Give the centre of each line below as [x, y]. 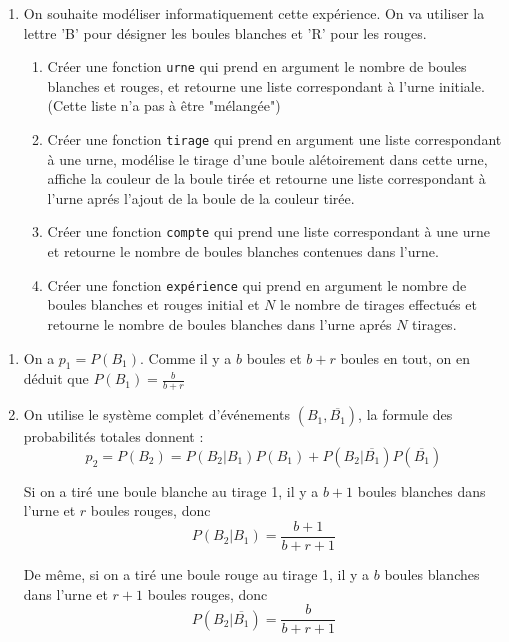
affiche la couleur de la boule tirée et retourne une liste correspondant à [266, 178]
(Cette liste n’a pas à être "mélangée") [164, 105]
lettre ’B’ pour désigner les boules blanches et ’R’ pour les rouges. [225, 32]
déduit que [56, 378]
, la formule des [405, 414]
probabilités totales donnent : [113, 436]
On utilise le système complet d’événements [157, 414]
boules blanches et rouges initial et [153, 304]
